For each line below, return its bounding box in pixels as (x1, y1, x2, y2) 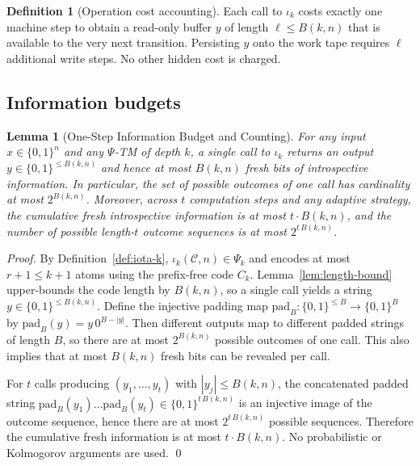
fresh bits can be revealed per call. (160, 346, 330, 363)
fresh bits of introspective (245, 159, 368, 176)
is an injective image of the (238, 394, 372, 411)
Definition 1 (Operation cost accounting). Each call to (6, 2, 283, 19)
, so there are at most (62, 330, 170, 347)
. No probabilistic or (282, 428, 382, 445)
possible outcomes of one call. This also (215, 330, 409, 347)
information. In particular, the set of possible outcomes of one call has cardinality (6, 174, 410, 191)
